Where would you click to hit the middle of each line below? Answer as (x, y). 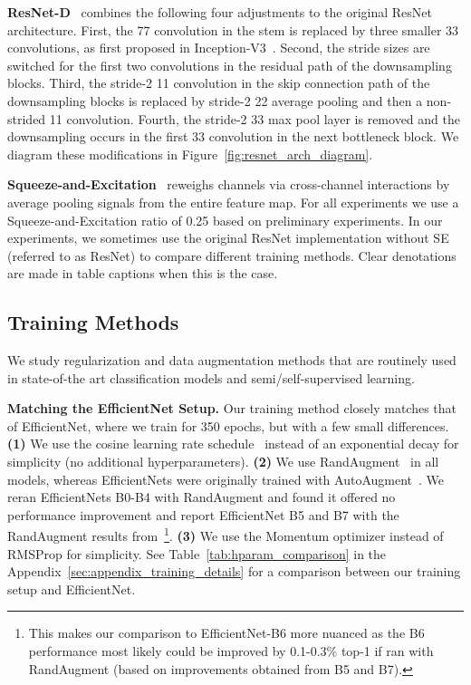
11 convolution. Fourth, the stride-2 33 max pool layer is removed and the (255, 118)
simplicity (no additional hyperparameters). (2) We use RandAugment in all (223, 462)
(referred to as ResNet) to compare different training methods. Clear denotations (232, 255)
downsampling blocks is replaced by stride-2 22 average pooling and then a (215, 100)
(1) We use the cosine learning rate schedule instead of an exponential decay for (233, 444)
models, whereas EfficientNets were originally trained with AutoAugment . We (226, 479)
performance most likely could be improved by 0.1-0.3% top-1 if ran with (231, 651)
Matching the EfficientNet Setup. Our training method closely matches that (232, 408)
